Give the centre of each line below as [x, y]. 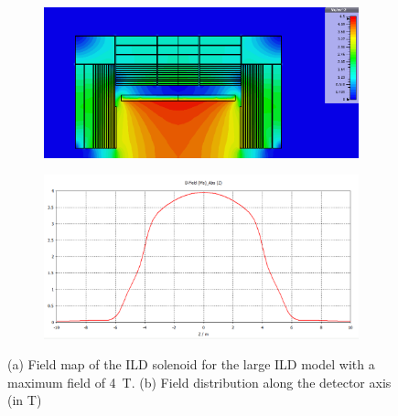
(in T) [25, 400]
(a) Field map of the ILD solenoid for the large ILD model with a [191, 364]
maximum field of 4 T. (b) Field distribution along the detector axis [199, 382]
